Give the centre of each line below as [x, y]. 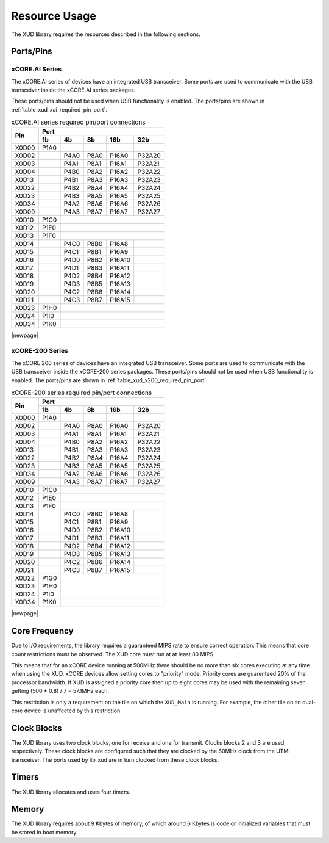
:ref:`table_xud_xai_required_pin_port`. [59, 109]
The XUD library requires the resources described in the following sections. [106, 34]
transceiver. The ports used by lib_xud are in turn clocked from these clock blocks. [115, 759]
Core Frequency [42, 631]
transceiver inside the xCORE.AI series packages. [73, 90]
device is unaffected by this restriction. [73, 711]
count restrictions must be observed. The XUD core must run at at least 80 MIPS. [113, 654]
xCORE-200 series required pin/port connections [82, 393]
